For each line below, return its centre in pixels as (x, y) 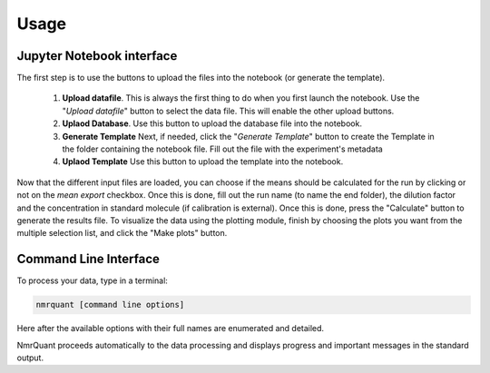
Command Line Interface (88, 259)
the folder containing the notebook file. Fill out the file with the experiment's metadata (222, 149)
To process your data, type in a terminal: (92, 280)
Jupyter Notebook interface (97, 56)
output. (30, 358)
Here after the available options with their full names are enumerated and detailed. (171, 329)
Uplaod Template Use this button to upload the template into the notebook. (203, 162)
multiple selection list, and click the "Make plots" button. (122, 233)
